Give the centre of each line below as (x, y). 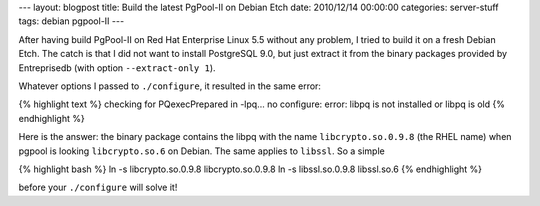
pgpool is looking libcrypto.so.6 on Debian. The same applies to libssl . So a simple (201, 151)
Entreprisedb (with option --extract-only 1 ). (117, 67)
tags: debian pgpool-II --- (71, 21)
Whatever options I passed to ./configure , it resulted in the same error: (170, 86)
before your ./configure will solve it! (98, 187)
